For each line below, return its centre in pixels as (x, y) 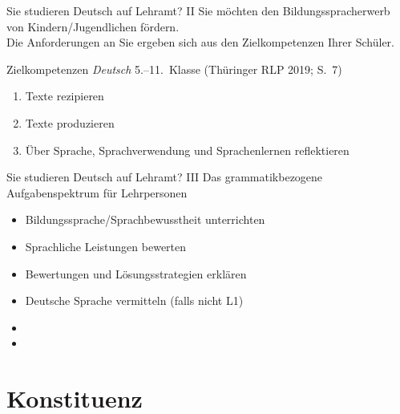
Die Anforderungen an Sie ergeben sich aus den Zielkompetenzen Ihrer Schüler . (201, 42)
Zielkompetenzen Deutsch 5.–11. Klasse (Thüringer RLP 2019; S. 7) (174, 69)
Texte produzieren (70, 122)
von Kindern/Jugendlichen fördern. (93, 26)
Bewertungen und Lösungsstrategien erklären (136, 273)
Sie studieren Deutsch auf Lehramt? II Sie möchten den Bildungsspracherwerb (198, 10)
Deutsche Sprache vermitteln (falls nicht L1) (134, 300)
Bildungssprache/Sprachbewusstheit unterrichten (145, 219)
